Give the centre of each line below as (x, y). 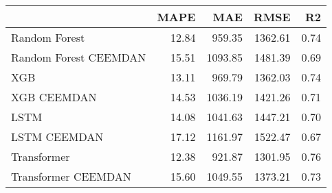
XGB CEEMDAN (54, 97)
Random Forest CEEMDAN (79, 57)
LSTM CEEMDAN (57, 137)
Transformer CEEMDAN (71, 176)
